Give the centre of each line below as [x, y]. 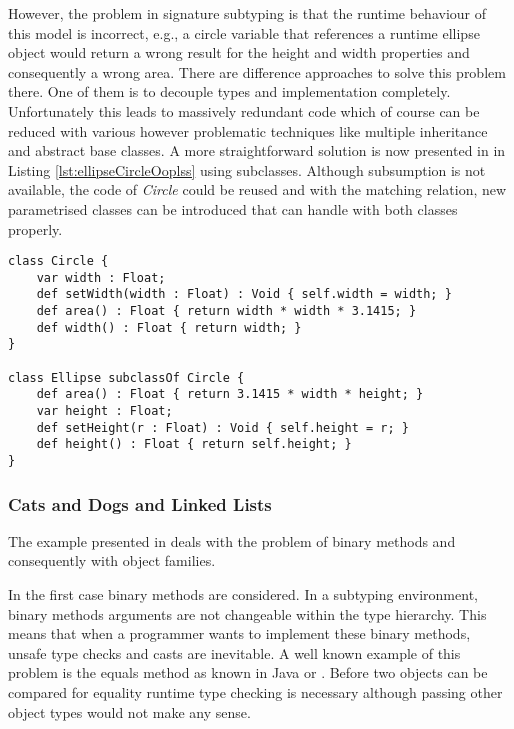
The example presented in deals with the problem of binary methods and [232, 540]
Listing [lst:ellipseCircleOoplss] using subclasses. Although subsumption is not [247, 169]
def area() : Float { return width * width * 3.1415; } [226, 311]
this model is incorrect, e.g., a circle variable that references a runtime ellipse [244, 32]
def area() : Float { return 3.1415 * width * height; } [230, 394]
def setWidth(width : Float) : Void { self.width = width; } [244, 294]
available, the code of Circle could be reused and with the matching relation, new [257, 189]
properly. [35, 228]
